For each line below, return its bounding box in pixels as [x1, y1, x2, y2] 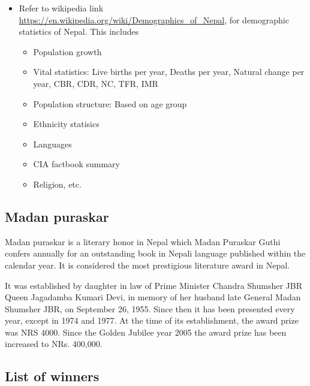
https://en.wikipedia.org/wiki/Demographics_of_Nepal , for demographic [19, 13, 289, 26]
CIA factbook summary [33, 158, 120, 170]
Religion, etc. [33, 177, 82, 190]
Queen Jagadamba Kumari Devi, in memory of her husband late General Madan [5, 291, 301, 303]
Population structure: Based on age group [33, 97, 187, 110]
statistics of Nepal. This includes [19, 25, 139, 38]
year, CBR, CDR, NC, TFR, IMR [33, 77, 158, 89]
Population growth [33, 45, 102, 58]
